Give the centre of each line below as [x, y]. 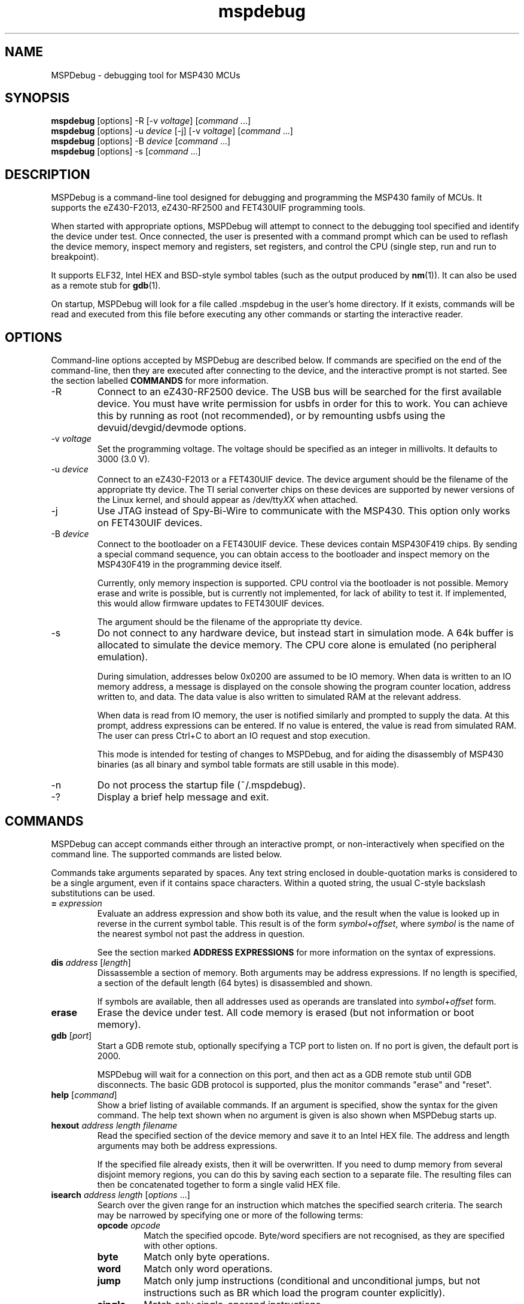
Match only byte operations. [207, 1256]
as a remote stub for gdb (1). [106, 286]
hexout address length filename [114, 1125]
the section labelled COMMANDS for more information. [160, 381]
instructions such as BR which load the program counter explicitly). [295, 1292]
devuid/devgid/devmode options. [172, 428]
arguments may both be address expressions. [187, 1145]
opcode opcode [129, 1225]
